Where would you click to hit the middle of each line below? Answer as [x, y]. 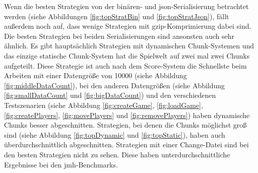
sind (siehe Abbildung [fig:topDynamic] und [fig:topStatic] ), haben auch [115, 134]
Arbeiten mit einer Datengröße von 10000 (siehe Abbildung [95, 75]
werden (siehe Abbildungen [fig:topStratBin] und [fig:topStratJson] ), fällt [117, 16]
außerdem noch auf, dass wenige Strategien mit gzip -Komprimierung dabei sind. [128, 26]
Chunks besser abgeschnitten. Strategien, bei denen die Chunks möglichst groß [125, 125]
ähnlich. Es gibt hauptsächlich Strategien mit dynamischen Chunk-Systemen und [129, 46]
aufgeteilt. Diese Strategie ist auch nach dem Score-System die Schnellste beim [125, 65]
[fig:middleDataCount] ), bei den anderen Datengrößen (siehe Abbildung [115, 85]
